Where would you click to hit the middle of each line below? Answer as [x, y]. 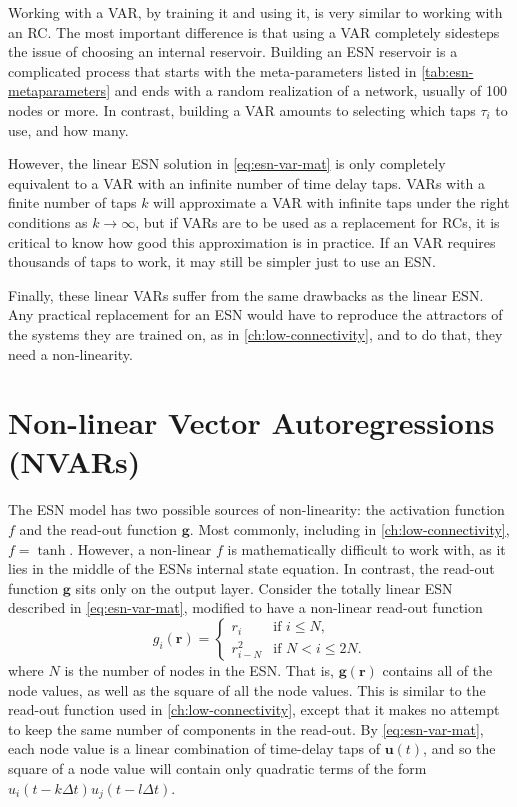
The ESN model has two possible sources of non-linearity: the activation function [256, 509]
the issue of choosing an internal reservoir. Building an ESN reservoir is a [233, 51]
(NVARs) [74, 461]
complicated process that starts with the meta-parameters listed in [212, 70]
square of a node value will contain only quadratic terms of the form [217, 767]
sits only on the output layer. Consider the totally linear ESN [264, 587]
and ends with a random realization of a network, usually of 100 [311, 90]
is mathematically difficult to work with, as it [366, 548]
